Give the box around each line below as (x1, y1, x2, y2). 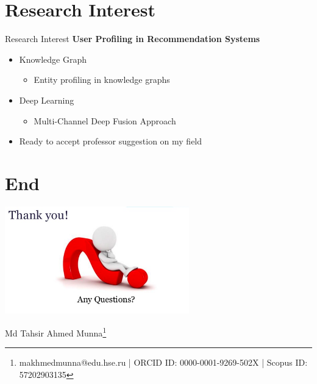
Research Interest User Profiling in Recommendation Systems (5, 32, 260, 45)
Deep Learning (19, 93, 74, 106)
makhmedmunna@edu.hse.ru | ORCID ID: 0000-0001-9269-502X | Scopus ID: (19, 356, 308, 369)
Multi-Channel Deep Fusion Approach (34, 114, 176, 127)
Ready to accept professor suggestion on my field (19, 135, 202, 148)
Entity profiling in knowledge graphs (34, 73, 170, 86)
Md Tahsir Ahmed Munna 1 (5, 324, 107, 339)
